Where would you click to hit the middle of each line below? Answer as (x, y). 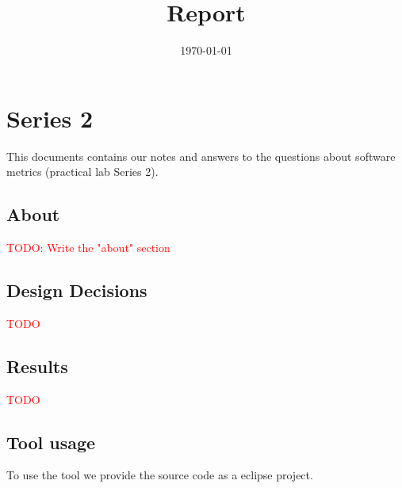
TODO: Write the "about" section (88, 248)
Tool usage (51, 442)
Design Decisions (77, 290)
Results (37, 366)
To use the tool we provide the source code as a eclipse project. (160, 475)
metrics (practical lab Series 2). (82, 172)
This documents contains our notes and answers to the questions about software (201, 156)
